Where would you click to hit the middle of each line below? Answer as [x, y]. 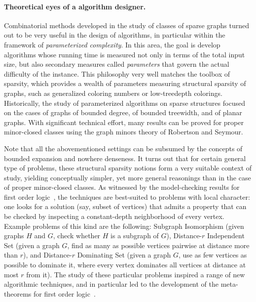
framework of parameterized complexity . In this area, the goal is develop [112, 44]
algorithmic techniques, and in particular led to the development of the [111, 284]
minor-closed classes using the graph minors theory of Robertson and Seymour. [124, 132]
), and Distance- [48, 255]
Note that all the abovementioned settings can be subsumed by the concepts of [123, 148]
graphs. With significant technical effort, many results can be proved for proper [124, 122]
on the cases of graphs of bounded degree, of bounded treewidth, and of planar [123, 112]
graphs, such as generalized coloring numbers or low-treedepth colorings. [113, 93]
